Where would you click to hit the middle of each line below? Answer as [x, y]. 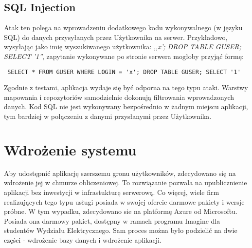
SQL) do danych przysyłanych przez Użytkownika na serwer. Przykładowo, [116, 37]
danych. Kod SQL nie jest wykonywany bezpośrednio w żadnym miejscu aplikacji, [126, 106]
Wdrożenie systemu [70, 149]
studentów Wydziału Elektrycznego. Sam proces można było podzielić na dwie [121, 230]
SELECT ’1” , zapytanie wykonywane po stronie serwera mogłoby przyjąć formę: [124, 56]
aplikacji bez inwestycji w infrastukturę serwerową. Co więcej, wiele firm [112, 192]
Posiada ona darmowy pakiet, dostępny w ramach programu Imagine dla [112, 220]
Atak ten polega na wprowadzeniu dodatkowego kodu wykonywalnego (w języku [123, 28]
